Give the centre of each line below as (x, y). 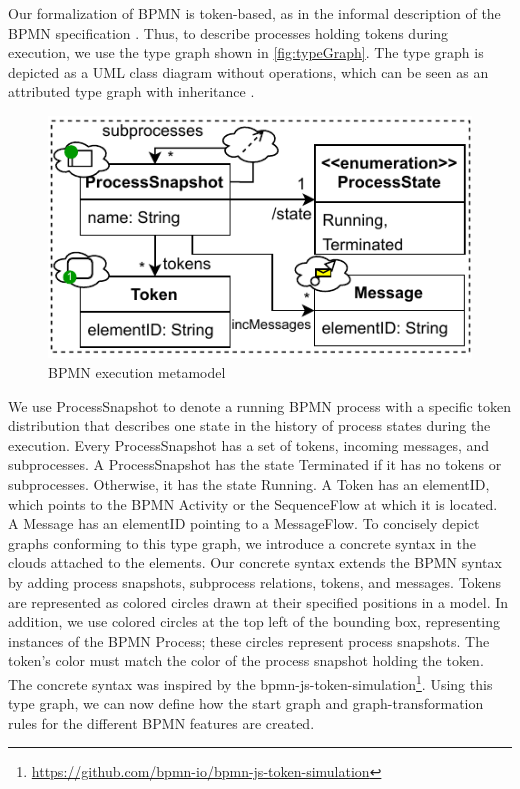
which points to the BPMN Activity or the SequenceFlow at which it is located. (253, 503)
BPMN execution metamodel (137, 371)
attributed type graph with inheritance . (131, 91)
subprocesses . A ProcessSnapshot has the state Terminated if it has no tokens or (255, 464)
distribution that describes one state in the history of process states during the (249, 425)
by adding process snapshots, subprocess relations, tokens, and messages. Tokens (255, 581)
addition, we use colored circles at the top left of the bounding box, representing (254, 621)
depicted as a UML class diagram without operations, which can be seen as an (248, 71)
